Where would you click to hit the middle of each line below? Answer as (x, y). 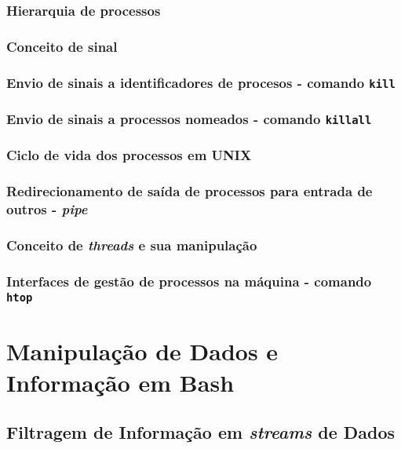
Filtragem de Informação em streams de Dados (201, 432)
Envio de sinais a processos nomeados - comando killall (189, 119)
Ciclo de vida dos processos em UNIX (129, 155)
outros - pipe (47, 209)
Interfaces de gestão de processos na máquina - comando (189, 281)
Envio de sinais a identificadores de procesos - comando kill (201, 82)
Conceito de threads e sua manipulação (132, 245)
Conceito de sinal (62, 46)
